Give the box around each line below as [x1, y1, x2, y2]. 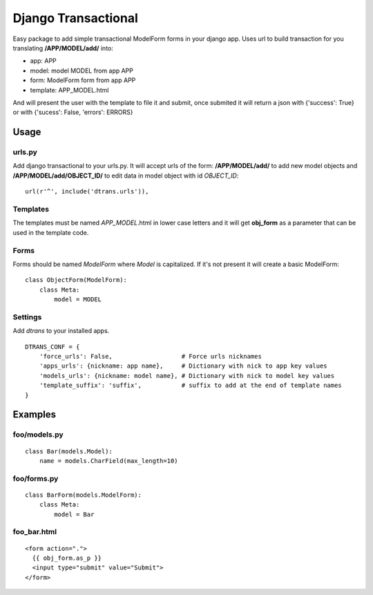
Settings [12, 312, 42, 321]
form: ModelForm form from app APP [30, 76, 136, 84]
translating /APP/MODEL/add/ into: [12, 44, 114, 52]
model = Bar [54, 510, 95, 518]
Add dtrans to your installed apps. [12, 327, 110, 335]
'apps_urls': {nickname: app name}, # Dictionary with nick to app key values [39, 362, 327, 370]
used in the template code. [12, 228, 89, 236]
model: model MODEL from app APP [30, 66, 134, 75]
